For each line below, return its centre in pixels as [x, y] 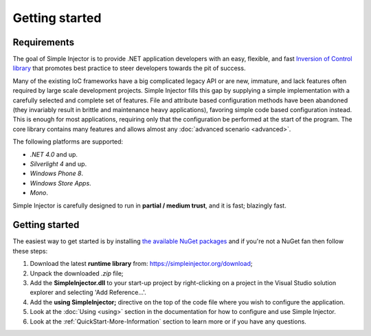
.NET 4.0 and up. [54, 154]
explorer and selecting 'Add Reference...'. [88, 293]
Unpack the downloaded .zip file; [77, 273]
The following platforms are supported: [68, 142]
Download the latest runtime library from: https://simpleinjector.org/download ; [141, 264]
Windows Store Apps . [61, 183]
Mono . [39, 193]
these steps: [30, 251]
